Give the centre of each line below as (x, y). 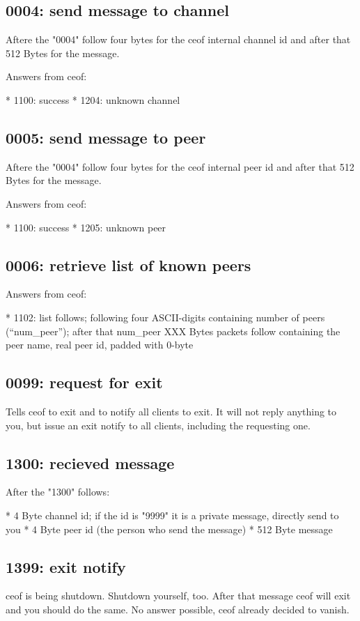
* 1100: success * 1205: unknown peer (86, 227)
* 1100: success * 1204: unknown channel (93, 99)
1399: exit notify (66, 566)
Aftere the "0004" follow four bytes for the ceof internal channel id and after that (178, 39)
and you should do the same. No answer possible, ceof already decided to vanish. (178, 609)
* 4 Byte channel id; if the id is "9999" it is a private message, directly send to (172, 515)
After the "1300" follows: (58, 492)
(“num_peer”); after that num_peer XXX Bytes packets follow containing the (173, 331)
